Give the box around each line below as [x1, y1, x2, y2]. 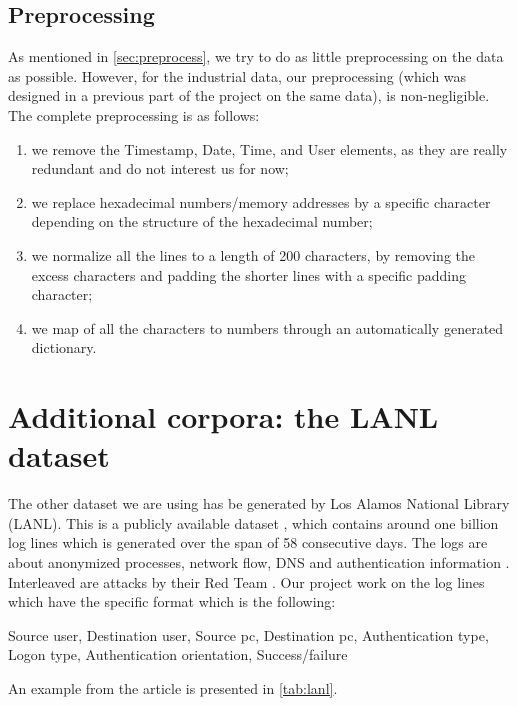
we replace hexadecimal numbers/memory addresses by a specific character [31, 191, 491, 212]
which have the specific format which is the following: [8, 591, 336, 612]
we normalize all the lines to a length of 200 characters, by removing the [31, 244, 476, 265]
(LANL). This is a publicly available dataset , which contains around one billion [8, 512, 499, 533]
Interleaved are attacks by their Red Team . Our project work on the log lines [8, 571, 485, 592]
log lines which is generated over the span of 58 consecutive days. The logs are [8, 532, 488, 553]
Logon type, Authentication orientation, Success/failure [8, 644, 348, 665]
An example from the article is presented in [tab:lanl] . [8, 677, 338, 698]
